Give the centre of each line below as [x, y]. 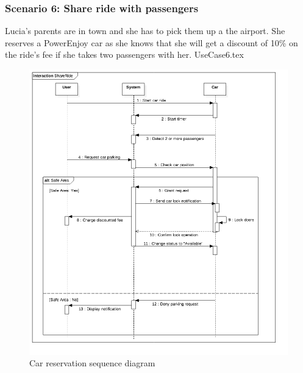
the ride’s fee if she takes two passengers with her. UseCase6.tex [124, 54]
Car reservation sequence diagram [92, 363]
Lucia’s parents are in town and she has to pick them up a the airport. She [145, 31]
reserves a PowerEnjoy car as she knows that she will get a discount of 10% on [151, 42]
